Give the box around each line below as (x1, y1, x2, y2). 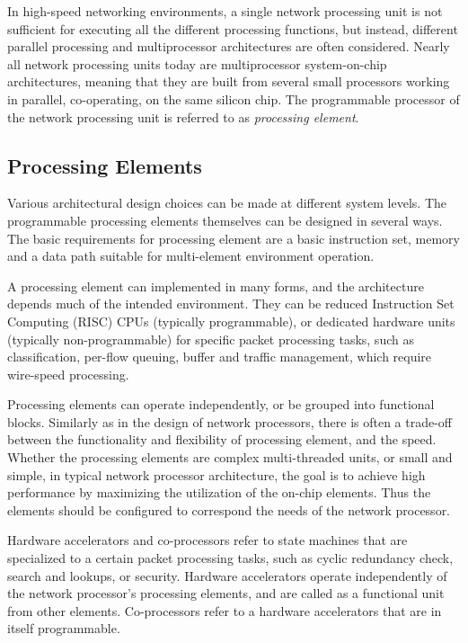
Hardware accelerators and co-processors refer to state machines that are (7, 531, 408, 549)
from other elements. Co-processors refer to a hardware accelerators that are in (7, 601, 442, 620)
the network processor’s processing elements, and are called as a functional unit (7, 584, 445, 603)
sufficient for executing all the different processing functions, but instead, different (7, 19, 458, 38)
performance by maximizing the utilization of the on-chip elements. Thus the (7, 483, 431, 502)
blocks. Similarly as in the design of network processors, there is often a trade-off (7, 412, 453, 431)
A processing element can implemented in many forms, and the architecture (7, 276, 424, 295)
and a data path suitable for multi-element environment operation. (7, 246, 375, 265)
